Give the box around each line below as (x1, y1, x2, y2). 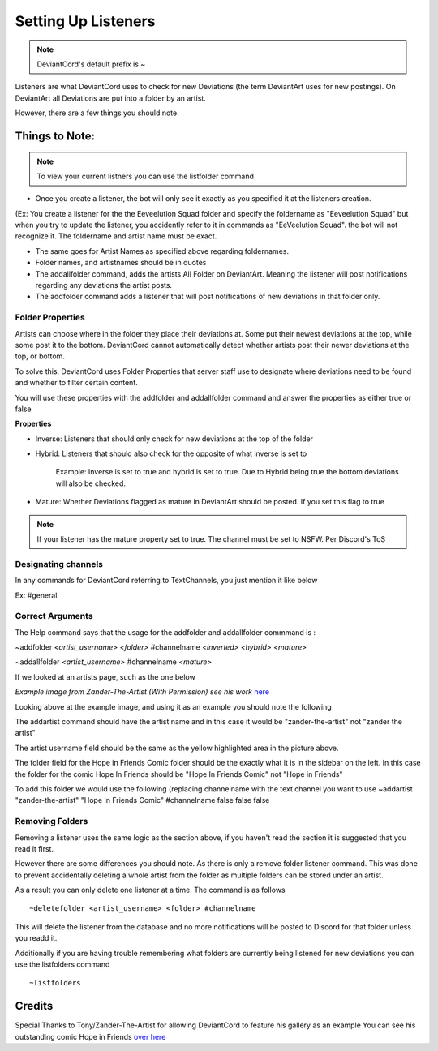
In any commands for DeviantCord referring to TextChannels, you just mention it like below (15, 576, 318, 586)
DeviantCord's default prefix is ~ (36, 59, 146, 69)
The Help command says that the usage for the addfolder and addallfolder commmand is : (15, 627, 316, 637)
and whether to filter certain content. (15, 378, 138, 388)
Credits (15, 999, 54, 1013)
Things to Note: (15, 129, 96, 143)
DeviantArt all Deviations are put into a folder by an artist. (15, 93, 206, 103)
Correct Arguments (15, 611, 93, 622)
